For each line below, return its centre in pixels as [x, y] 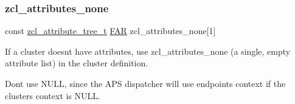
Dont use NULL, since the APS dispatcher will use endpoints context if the [145, 83]
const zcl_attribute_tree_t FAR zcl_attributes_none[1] [110, 31]
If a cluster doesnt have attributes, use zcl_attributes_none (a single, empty [148, 51]
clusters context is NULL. [53, 95]
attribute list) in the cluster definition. [77, 63]
